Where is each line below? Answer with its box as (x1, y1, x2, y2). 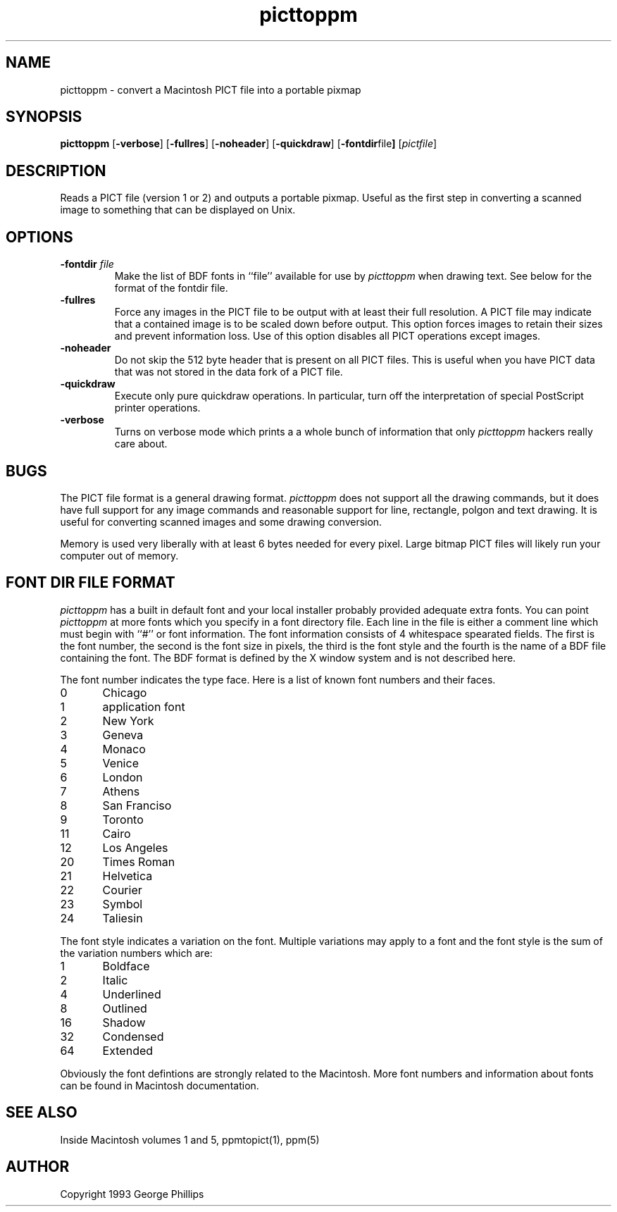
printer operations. (114, 402, 201, 414)
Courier (102, 882, 142, 897)
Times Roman (102, 854, 175, 869)
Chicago (102, 685, 147, 700)
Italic (102, 972, 128, 987)
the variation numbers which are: (60, 946, 213, 959)
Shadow (102, 1015, 146, 1029)
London (102, 769, 143, 784)
